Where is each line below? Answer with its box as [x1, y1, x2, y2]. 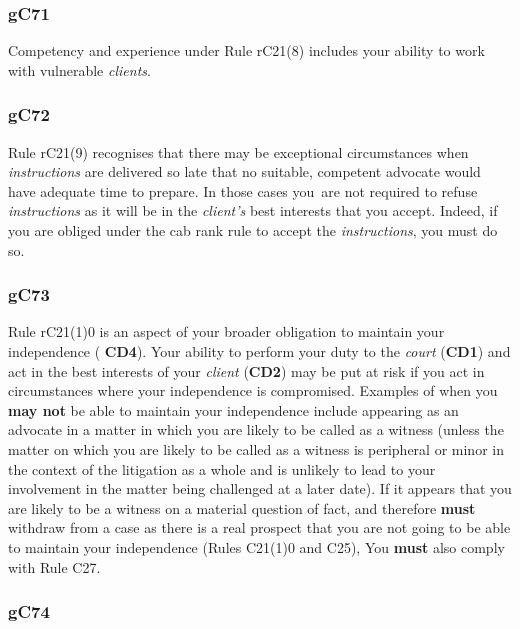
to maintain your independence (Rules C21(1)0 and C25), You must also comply [8, 536, 505, 557]
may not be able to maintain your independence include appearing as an [8, 399, 459, 420]
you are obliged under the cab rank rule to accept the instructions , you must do [8, 220, 498, 240]
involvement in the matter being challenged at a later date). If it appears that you [8, 478, 512, 499]
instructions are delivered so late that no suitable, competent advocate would [8, 161, 481, 182]
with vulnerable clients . [8, 59, 151, 80]
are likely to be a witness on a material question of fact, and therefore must [8, 497, 476, 518]
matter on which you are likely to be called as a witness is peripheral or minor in [8, 438, 504, 459]
